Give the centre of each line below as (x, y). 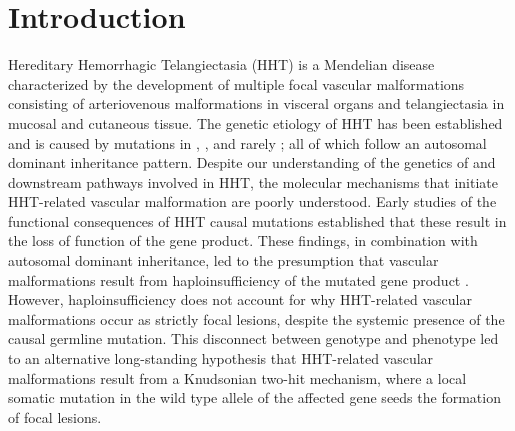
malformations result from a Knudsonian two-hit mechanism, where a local (237, 377)
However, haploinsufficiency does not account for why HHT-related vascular (240, 299)
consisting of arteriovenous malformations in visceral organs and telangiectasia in (256, 103)
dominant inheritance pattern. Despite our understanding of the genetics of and (252, 162)
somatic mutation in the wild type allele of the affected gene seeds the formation (254, 397)
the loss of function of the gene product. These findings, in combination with (243, 240)
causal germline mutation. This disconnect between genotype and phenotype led (253, 338)
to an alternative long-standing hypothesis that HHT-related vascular (221, 358)
